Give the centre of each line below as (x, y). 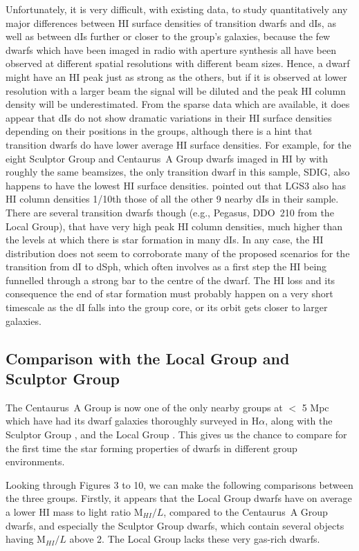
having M (26, 539)
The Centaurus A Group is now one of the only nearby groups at (144, 407)
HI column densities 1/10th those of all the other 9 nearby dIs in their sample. (172, 199)
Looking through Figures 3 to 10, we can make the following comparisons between (179, 484)
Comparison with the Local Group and (148, 358)
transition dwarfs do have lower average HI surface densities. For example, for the (178, 144)
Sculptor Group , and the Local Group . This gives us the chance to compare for (176, 435)
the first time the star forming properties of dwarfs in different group (151, 448)
